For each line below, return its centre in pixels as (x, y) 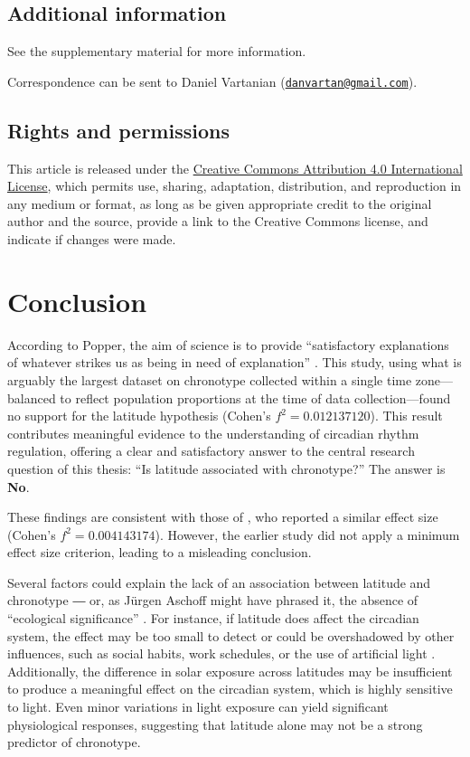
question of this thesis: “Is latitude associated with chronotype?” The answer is (226, 468)
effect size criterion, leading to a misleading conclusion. (160, 552)
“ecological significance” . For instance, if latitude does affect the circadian (213, 618)
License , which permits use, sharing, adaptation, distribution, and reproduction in (235, 186)
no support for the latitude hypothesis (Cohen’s (139, 416)
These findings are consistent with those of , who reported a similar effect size (223, 517)
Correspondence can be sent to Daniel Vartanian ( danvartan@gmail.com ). (212, 81)
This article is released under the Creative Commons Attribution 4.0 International (235, 168)
